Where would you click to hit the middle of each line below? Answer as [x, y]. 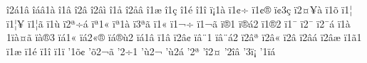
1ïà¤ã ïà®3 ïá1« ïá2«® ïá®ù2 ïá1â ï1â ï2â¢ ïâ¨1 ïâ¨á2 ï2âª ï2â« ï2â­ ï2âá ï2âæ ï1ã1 [184, 37]
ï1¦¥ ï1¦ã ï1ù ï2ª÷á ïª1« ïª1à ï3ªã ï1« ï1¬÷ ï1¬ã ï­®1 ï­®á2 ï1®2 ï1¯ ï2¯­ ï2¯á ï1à [179, 23]
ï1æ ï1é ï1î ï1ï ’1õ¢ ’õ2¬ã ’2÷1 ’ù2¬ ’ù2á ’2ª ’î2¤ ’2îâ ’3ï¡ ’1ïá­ [141, 51]
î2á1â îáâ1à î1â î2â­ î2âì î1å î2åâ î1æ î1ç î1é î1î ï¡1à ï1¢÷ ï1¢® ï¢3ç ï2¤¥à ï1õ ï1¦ [180, 9]
